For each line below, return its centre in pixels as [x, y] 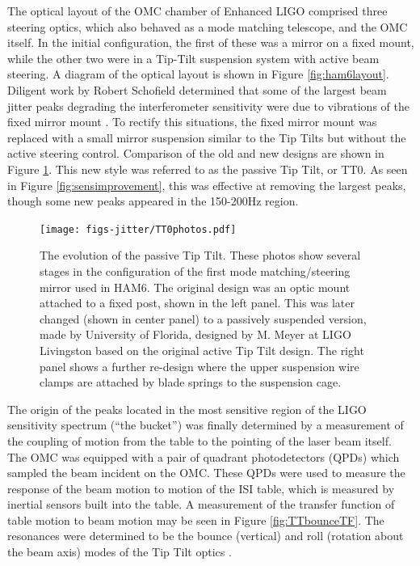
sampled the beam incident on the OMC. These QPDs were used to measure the [206, 473]
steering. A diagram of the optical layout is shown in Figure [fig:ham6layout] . [198, 74]
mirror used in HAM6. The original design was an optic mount [195, 287]
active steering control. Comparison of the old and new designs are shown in [196, 153]
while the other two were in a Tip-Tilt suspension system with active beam [193, 58]
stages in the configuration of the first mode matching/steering [195, 270]
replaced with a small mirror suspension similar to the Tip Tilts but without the [207, 137]
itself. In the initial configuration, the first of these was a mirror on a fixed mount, [211, 42]
